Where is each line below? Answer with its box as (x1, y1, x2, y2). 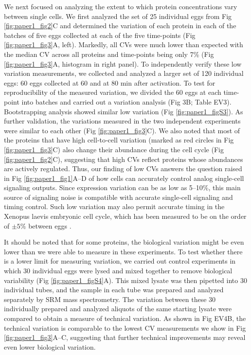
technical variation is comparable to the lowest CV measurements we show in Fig (4, 322, 246, 333)
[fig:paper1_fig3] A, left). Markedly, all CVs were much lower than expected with (4, 39, 243, 50)
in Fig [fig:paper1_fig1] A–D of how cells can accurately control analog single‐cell (4, 173, 244, 183)
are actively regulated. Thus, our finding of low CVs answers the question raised (4, 163, 242, 174)
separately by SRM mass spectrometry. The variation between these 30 (4, 294, 216, 304)
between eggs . (28, 220, 72, 231)
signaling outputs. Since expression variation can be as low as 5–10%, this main (4, 182, 241, 193)
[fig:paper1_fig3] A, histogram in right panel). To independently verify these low (4, 58, 242, 69)
